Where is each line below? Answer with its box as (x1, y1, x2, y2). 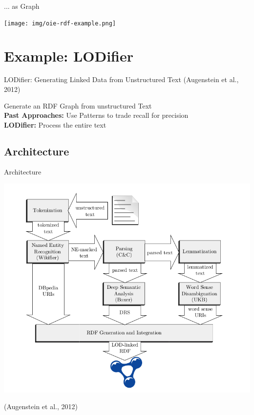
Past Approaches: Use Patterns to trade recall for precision (4, 110, 189, 120)
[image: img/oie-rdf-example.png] (4, 20, 116, 27)
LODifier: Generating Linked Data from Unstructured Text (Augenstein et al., (4, 74, 239, 85)
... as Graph (4, 1, 40, 11)
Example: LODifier (4, 46, 133, 66)
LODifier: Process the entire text (4, 119, 106, 130)
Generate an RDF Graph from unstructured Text (4, 100, 152, 110)
